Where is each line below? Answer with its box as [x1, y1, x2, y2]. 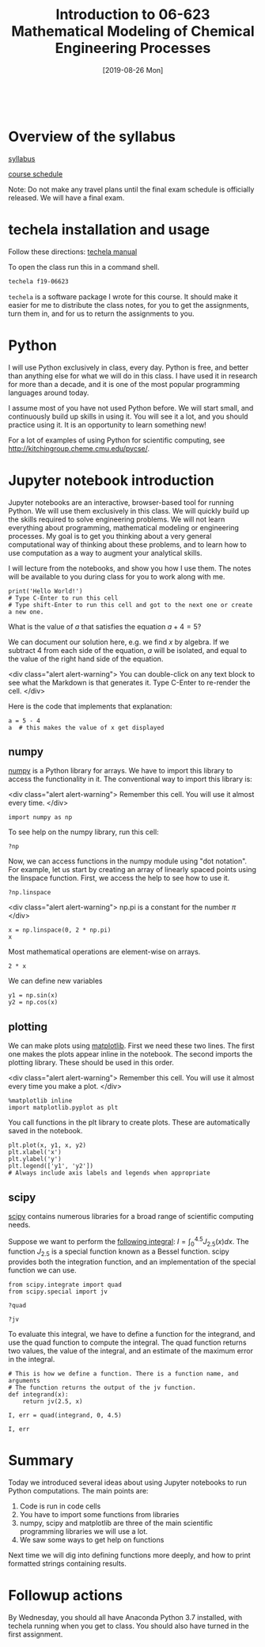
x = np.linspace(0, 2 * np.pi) [8, 926, 112, 935]
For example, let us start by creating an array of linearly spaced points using [8, 865, 257, 875]
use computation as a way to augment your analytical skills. [8, 548, 203, 557]
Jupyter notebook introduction [8, 471, 215, 489]
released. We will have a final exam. [8, 192, 125, 203]
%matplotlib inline [8, 1097, 73, 1105]
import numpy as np [8, 814, 73, 822]
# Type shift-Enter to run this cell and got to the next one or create [8, 601, 253, 609]
